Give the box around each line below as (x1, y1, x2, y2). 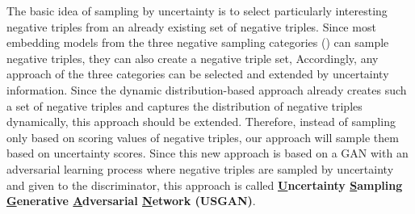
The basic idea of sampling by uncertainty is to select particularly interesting (6, 2, 388, 19)
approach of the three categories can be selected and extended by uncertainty (6, 65, 389, 82)
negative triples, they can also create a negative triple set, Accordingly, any (6, 49, 379, 66)
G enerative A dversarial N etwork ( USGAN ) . (6, 192, 256, 209)
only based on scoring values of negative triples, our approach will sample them (6, 128, 399, 145)
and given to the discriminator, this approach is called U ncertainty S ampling (6, 176, 403, 193)
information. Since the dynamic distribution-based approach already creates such (6, 81, 407, 98)
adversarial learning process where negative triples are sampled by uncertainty (6, 160, 394, 177)
